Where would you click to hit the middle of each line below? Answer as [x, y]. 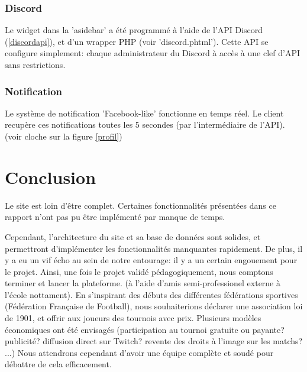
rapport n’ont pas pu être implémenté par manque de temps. [115, 217]
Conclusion [51, 177]
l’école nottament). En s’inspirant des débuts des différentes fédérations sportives [151, 294]
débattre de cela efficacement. [58, 364]
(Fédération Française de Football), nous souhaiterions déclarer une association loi [154, 306]
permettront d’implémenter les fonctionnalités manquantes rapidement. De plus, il [154, 248]
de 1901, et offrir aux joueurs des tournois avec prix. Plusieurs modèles [133, 318]
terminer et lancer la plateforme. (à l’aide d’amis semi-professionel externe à [143, 283]
